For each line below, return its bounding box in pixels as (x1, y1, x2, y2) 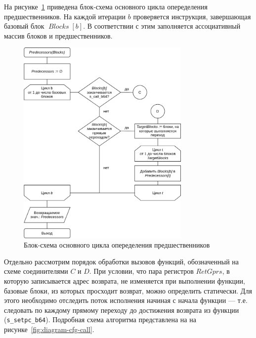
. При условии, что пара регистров (89, 266, 194, 276)
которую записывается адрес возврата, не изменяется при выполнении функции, (4, 276, 245, 286)
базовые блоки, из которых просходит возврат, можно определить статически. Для (4, 285, 252, 296)
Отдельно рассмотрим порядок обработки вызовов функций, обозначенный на (4, 256, 239, 266)
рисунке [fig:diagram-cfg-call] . (4, 324, 94, 335)
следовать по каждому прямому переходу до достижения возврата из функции (4, 304, 239, 315)
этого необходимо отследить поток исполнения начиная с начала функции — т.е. (4, 295, 248, 305)
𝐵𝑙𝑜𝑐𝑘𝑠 (48, 23, 69, 31)
